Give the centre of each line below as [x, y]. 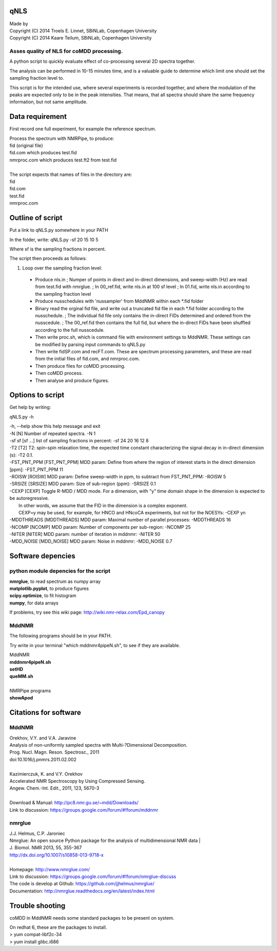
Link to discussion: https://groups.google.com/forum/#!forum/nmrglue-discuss [93, 876]
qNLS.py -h [22, 417]
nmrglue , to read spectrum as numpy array [55, 581]
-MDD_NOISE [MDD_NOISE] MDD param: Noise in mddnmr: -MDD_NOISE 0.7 [91, 541]
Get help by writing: [30, 407]
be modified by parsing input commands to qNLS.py [90, 344]
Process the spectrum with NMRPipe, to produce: [62, 138]
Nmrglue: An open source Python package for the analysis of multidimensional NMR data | [105, 840]
